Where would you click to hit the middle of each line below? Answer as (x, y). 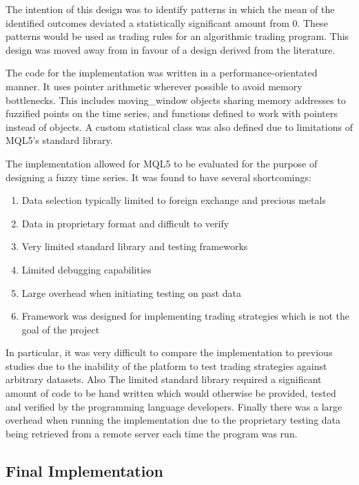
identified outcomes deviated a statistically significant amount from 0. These (167, 22)
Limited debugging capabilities (86, 269)
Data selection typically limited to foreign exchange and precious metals (174, 200)
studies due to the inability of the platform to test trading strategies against (166, 365)
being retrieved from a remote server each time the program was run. (152, 433)
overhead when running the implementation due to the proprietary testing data (173, 420)
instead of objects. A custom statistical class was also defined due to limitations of (179, 126)
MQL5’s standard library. (59, 140)
